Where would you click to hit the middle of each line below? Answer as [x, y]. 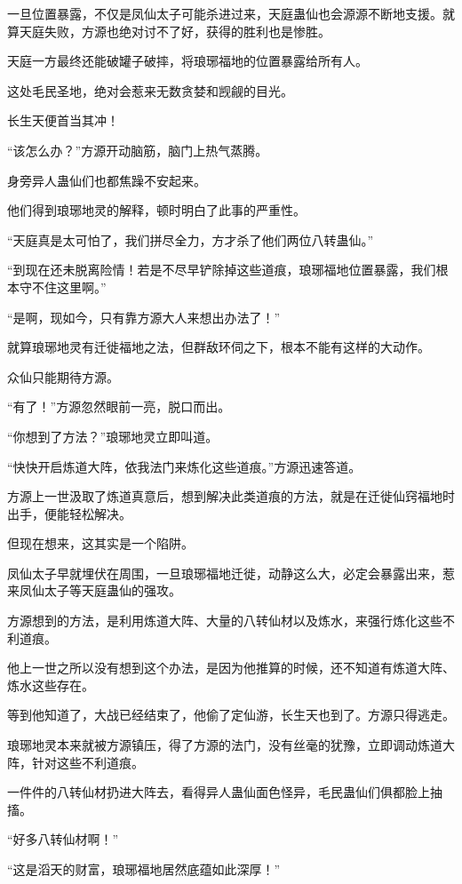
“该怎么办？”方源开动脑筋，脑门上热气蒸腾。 [138, 150]
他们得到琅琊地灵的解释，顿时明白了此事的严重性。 [156, 210]
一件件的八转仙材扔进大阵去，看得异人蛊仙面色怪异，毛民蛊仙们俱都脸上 [219, 792]
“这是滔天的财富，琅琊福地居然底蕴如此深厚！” [144, 869]
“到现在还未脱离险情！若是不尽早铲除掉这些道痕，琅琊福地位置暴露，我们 [222, 270]
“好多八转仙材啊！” [63, 839]
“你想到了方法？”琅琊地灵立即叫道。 [113, 436]
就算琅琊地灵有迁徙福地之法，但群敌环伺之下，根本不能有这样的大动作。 [219, 347]
